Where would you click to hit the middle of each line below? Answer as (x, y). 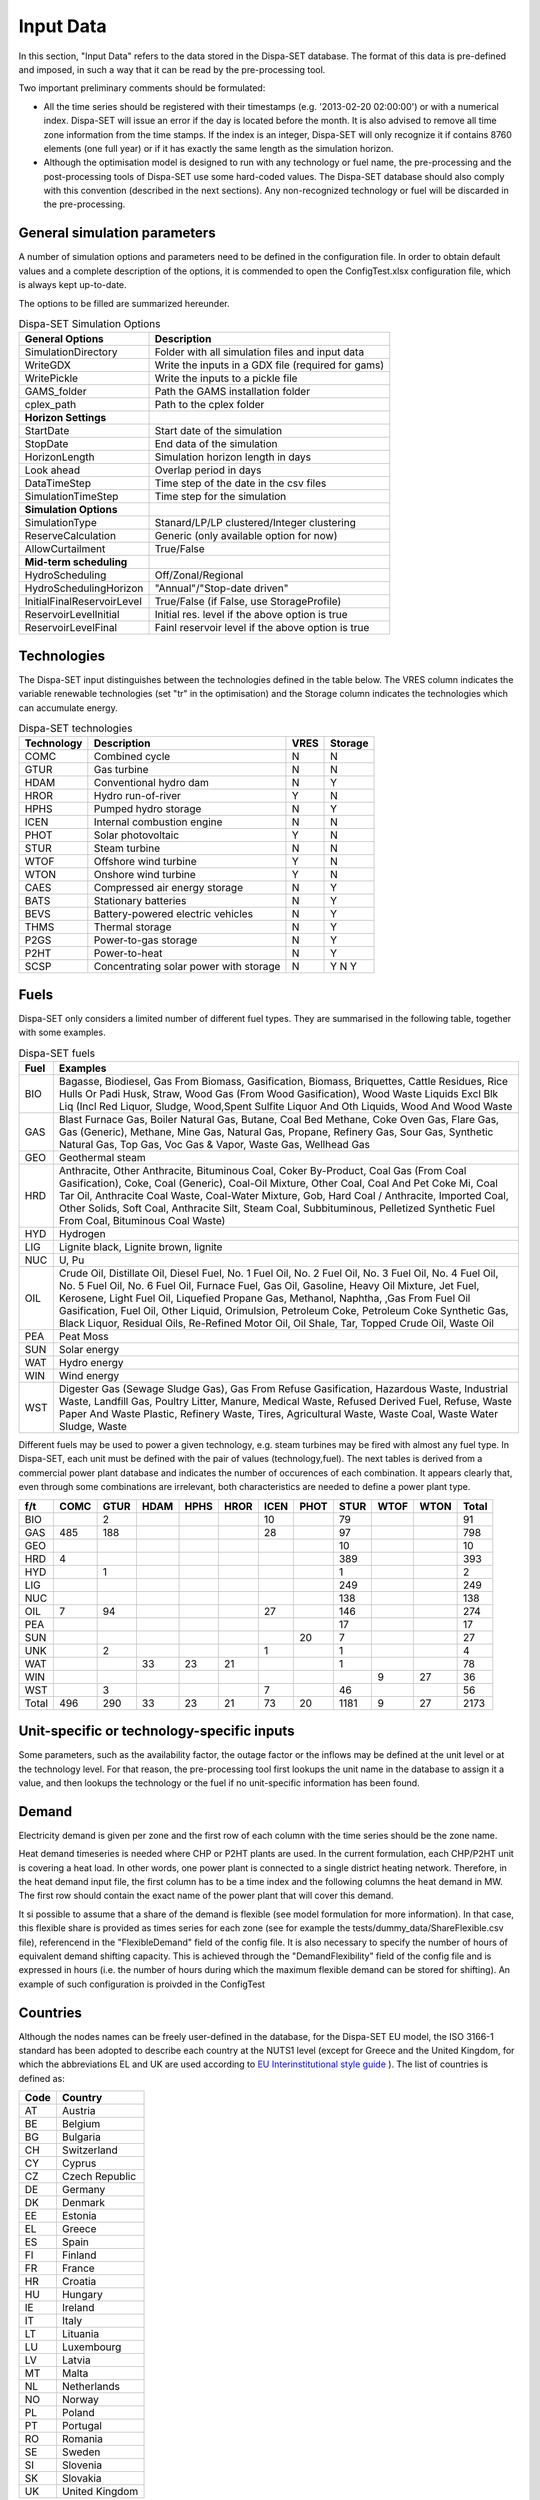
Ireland (78, 2308)
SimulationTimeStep (71, 497)
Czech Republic (99, 2177)
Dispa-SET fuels (56, 1053)
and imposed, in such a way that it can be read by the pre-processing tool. (172, 69)
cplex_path (50, 405)
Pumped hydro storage (147, 809)
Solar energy (89, 1350)
